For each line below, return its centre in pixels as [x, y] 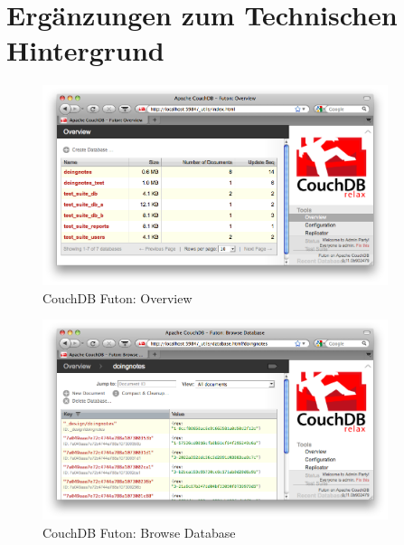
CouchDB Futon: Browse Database [139, 532]
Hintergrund [85, 50]
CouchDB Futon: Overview [117, 297]
